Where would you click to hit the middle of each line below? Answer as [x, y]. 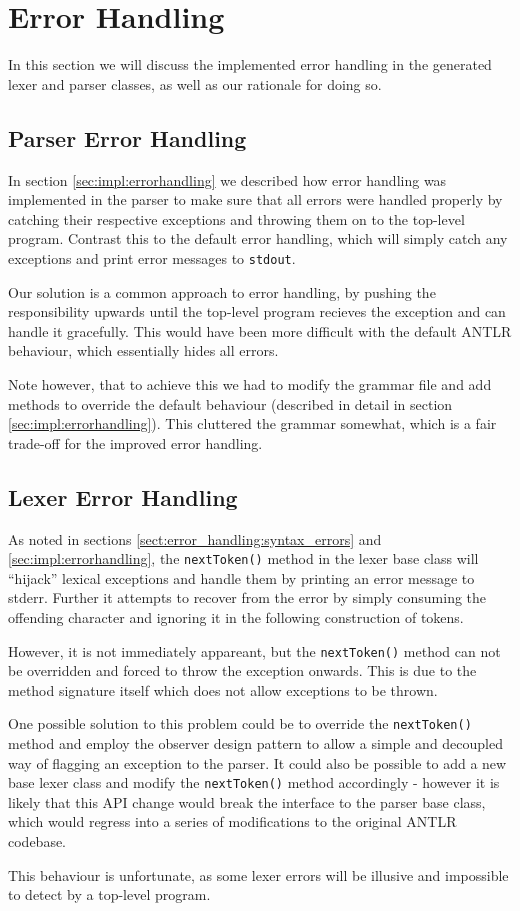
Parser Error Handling [127, 137]
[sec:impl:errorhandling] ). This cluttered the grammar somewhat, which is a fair [252, 423]
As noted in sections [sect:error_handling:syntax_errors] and [195, 538]
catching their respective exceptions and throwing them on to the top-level [236, 218]
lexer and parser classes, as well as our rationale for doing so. [195, 83]
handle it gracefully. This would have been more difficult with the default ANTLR [260, 330]
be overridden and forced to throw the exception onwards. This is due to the [242, 670]
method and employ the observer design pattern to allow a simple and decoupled [256, 743]
